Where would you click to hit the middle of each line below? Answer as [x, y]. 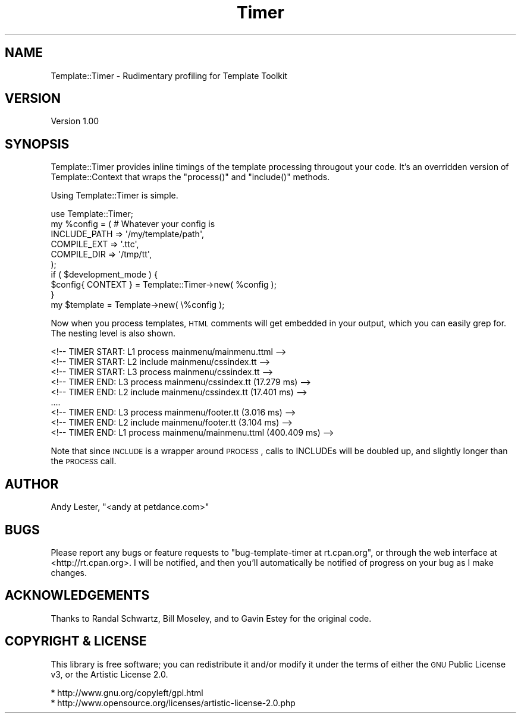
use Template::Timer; [92, 214]
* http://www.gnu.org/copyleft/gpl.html [127, 692]
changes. [69, 572]
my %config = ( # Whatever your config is [133, 224]
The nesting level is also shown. [113, 333]
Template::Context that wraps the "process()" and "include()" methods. [190, 177]
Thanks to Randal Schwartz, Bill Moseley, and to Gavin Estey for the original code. [211, 618]
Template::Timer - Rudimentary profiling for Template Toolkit [169, 75]
